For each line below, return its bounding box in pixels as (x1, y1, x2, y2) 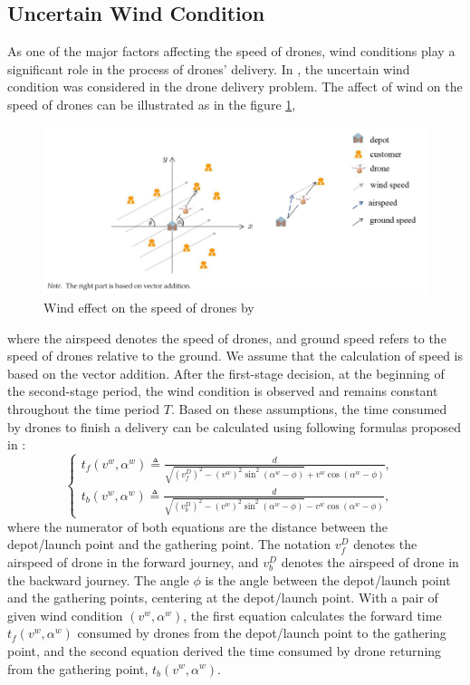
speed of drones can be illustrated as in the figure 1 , (7, 94, 296, 113)
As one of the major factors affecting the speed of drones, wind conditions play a (7, 42, 456, 61)
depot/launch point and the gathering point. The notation (7, 535, 331, 554)
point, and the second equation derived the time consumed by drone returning (7, 641, 442, 660)
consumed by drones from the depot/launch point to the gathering (77, 623, 446, 642)
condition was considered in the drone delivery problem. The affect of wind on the (7, 77, 463, 96)
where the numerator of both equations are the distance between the (7, 516, 388, 535)
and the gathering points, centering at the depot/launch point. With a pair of (7, 588, 438, 607)
